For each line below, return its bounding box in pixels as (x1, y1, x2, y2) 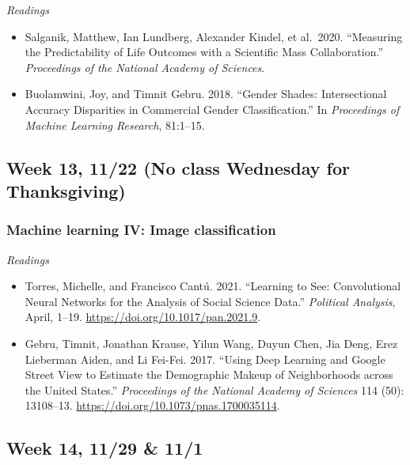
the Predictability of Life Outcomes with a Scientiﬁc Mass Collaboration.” (25, 43, 384, 60)
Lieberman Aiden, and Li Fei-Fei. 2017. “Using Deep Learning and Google (25, 350, 385, 367)
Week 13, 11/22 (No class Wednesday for (6, 155, 351, 180)
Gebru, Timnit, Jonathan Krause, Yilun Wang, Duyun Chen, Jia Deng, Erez (25, 335, 398, 351)
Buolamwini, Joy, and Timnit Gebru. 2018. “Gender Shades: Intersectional (25, 85, 387, 102)
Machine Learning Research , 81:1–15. (25, 116, 205, 133)
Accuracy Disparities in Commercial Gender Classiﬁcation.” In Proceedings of (25, 100, 400, 117)
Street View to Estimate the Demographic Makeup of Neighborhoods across (25, 366, 393, 383)
